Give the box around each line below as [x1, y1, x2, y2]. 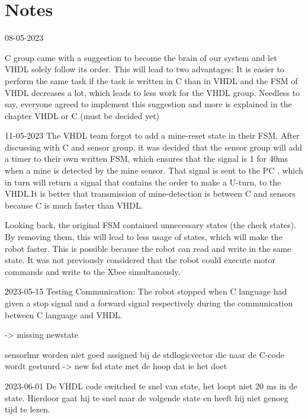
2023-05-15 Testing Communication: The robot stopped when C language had [5, 285, 287, 298]
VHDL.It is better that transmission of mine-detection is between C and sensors [5, 187, 296, 200]
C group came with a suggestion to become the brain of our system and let [5, 51, 277, 63]
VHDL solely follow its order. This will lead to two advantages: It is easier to [5, 63, 284, 75]
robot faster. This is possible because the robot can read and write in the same [5, 242, 291, 254]
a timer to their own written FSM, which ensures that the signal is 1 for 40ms [5, 152, 288, 165]
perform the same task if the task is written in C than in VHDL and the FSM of [5, 74, 298, 87]
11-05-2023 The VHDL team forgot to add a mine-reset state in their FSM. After [5, 129, 300, 142]
